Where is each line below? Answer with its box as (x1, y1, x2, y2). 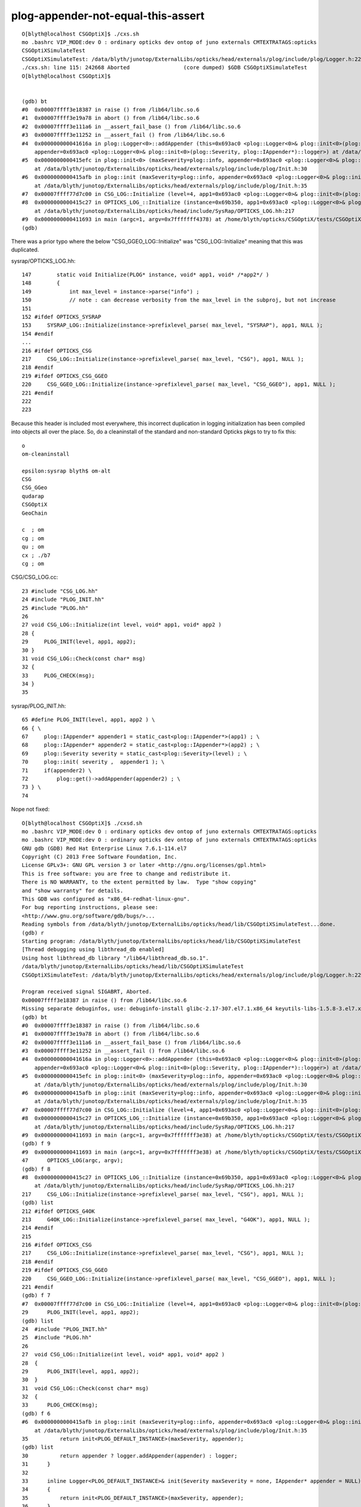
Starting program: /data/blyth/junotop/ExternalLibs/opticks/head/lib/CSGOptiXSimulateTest (22, 938, 301, 945)
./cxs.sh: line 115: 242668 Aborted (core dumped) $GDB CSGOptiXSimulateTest (22, 64, 307, 71)
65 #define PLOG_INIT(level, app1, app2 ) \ (22, 716, 156, 723)
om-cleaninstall (22, 450, 70, 458)
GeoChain (22, 509, 48, 517)
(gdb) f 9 (22, 1140, 51, 1147)
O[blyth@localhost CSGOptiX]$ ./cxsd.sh (22, 820, 143, 826)
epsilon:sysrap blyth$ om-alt (22, 467, 111, 474)
